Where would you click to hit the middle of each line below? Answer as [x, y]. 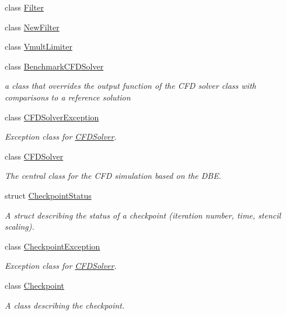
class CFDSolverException [52, 117]
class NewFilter [32, 27]
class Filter [24, 7]
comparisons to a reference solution [68, 97]
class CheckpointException [53, 246]
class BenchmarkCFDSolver [54, 66]
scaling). [20, 226]
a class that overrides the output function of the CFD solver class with [130, 86]
